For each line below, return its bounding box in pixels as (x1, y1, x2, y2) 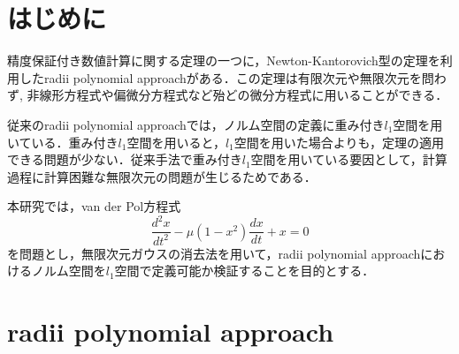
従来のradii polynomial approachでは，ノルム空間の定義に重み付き (7, 115, 385, 133)
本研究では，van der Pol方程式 (7, 197, 181, 215)
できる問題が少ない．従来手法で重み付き (7, 150, 242, 169)
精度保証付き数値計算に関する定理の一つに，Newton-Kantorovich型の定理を (7, 51, 440, 70)
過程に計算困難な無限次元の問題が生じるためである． (7, 167, 317, 185)
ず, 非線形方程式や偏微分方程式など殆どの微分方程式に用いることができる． (7, 86, 448, 104)
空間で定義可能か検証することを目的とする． (114, 261, 375, 280)
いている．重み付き (7, 132, 119, 151)
